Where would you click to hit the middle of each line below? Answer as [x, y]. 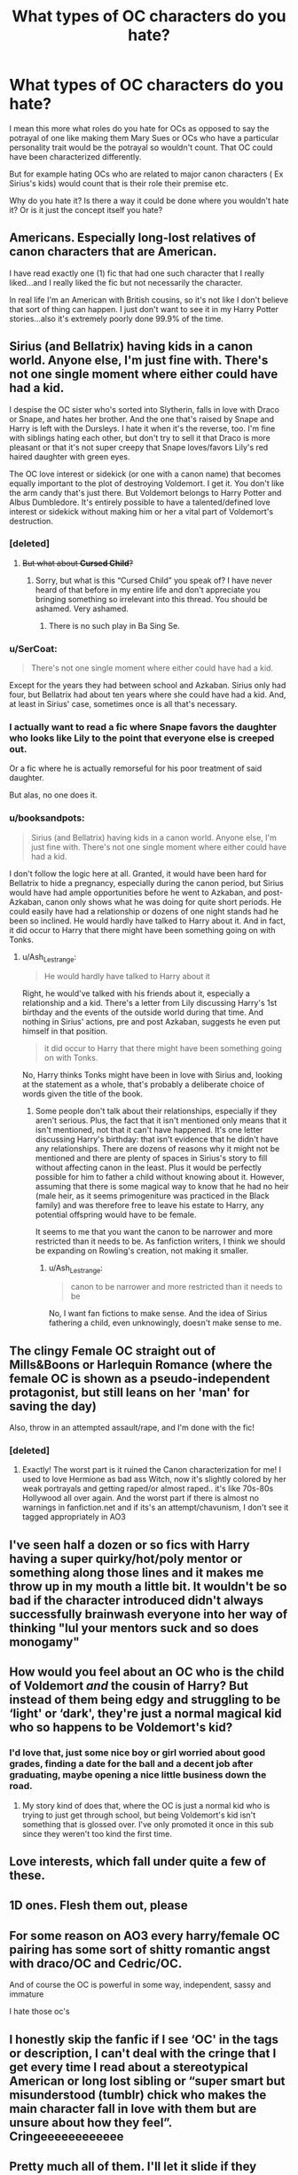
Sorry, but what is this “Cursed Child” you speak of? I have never [154, 580]
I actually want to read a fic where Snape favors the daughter [143, 727]
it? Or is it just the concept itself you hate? [86, 209]
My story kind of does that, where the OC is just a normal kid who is [146, 1805]
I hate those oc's [39, 2012]
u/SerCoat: [33, 648]
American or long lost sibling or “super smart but [147, 2081]
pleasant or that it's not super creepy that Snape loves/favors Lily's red [139, 447]
